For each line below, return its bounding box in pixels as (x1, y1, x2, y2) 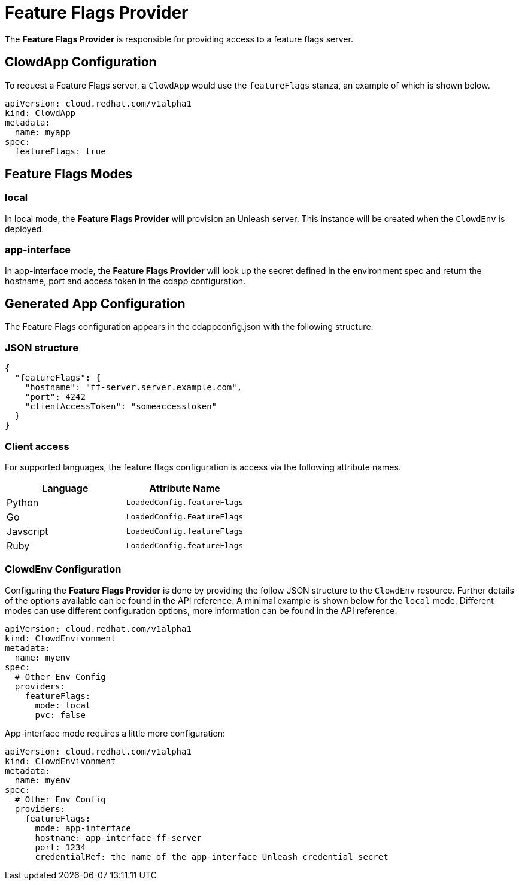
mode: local (35, 700, 91, 710)
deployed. (5, 223, 44, 234)
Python (7, 496, 39, 509)
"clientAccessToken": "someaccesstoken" (25, 402, 217, 412)
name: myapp (14, 127, 71, 137)
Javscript (7, 525, 48, 537)
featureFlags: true (14, 146, 106, 156)
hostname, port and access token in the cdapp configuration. (5, 275, 246, 286)
